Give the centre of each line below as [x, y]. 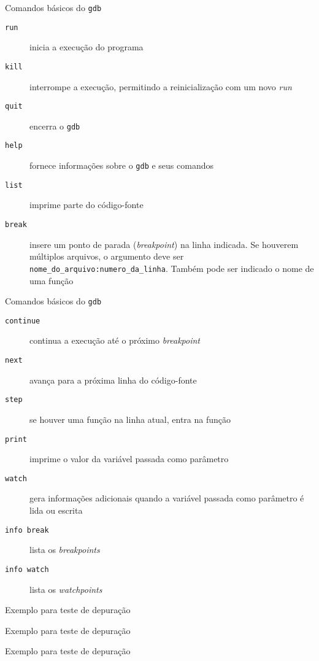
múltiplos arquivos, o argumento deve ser [107, 256]
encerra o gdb [55, 126]
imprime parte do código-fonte [86, 205]
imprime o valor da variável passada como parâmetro [129, 459]
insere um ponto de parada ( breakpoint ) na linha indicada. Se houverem [164, 244]
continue [23, 321]
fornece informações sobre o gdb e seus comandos [122, 165]
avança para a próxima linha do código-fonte [113, 380]
